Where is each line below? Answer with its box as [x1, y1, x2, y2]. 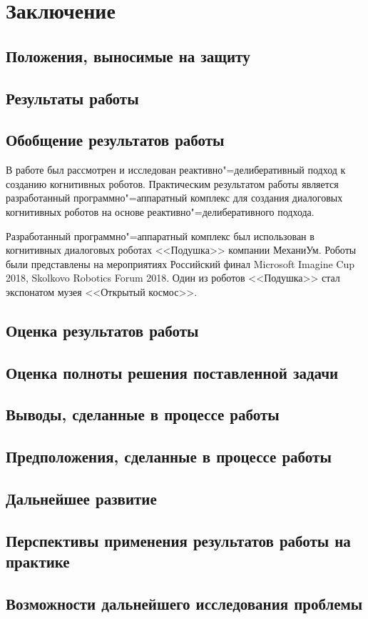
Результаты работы [6, 86, 139, 109]
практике [6, 550, 70, 573]
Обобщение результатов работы [6, 129, 225, 151]
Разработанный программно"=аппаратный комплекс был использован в [6, 228, 315, 243]
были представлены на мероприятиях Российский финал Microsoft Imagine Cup [6, 256, 354, 271]
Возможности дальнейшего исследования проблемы [6, 592, 363, 614]
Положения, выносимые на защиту [6, 44, 250, 66]
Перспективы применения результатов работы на [6, 529, 351, 551]
